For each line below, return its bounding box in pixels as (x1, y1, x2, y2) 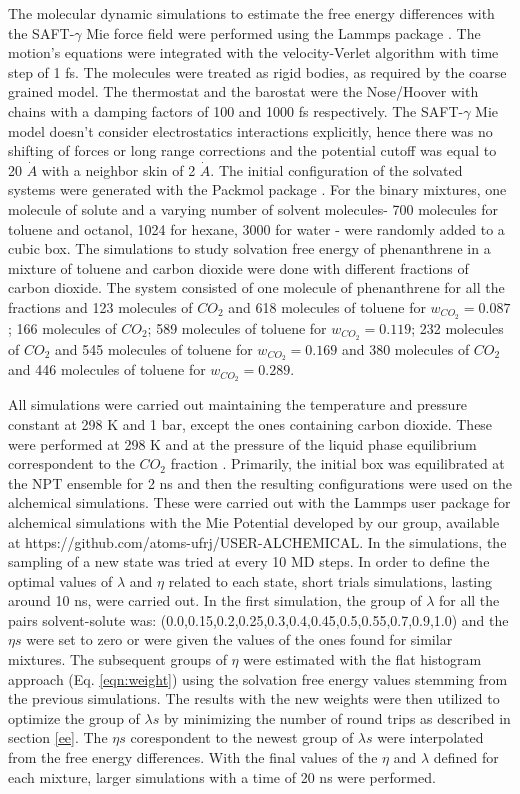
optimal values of (8, 570, 113, 591)
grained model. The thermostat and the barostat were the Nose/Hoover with (8, 81, 479, 102)
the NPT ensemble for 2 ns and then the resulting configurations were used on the (8, 472, 512, 493)
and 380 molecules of (341, 338, 470, 359)
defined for (433, 747, 499, 768)
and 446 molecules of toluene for (8, 359, 206, 380)
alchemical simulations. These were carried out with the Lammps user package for (8, 492, 511, 513)
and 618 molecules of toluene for (228, 296, 426, 317)
